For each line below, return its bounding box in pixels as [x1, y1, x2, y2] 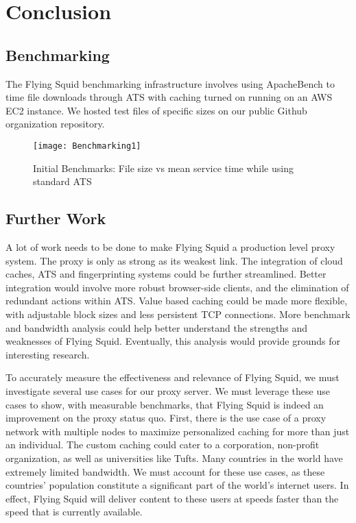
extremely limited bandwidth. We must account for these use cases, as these [5, 464, 325, 478]
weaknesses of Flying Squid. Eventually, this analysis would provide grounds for [5, 334, 340, 348]
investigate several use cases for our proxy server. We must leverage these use [5, 383, 330, 398]
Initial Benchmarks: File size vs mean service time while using [33, 160, 294, 175]
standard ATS [33, 174, 92, 188]
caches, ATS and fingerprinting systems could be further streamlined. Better [5, 267, 327, 281]
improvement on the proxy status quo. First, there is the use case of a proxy [5, 411, 327, 425]
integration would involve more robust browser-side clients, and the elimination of [5, 280, 349, 294]
